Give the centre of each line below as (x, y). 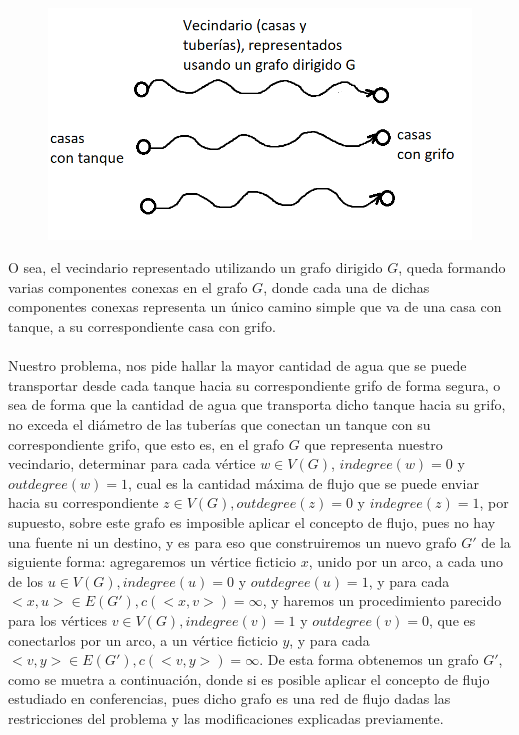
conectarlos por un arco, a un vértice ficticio (143, 639)
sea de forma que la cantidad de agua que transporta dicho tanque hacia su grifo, (257, 404)
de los (26, 580)
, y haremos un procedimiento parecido (382, 600)
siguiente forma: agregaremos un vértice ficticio (152, 561)
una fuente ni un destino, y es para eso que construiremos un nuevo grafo (232, 541)
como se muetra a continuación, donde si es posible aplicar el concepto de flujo (249, 678)
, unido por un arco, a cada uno (405, 561)
